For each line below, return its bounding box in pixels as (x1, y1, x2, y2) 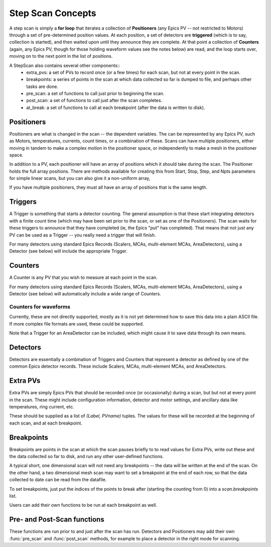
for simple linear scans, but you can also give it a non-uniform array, (9, 175, 151, 181)
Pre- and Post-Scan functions (9, 515, 105, 524)
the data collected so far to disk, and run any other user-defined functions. (9, 454, 164, 460)
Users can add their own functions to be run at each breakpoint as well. (9, 502, 158, 508)
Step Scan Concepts (9, 8, 96, 19)
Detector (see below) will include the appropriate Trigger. (9, 248, 127, 254)
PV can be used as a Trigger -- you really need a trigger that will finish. (9, 232, 156, 238)
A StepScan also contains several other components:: (9, 62, 120, 68)
